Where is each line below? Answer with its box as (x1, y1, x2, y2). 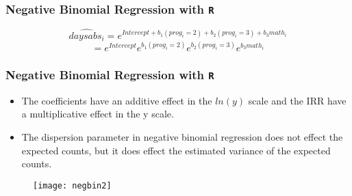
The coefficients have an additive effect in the (21, 93, 212, 107)
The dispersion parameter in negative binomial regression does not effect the (21, 129, 343, 143)
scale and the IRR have (248, 93, 347, 107)
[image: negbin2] (33, 180, 112, 191)
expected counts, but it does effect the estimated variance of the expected (21, 143, 331, 157)
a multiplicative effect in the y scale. (21, 107, 174, 121)
